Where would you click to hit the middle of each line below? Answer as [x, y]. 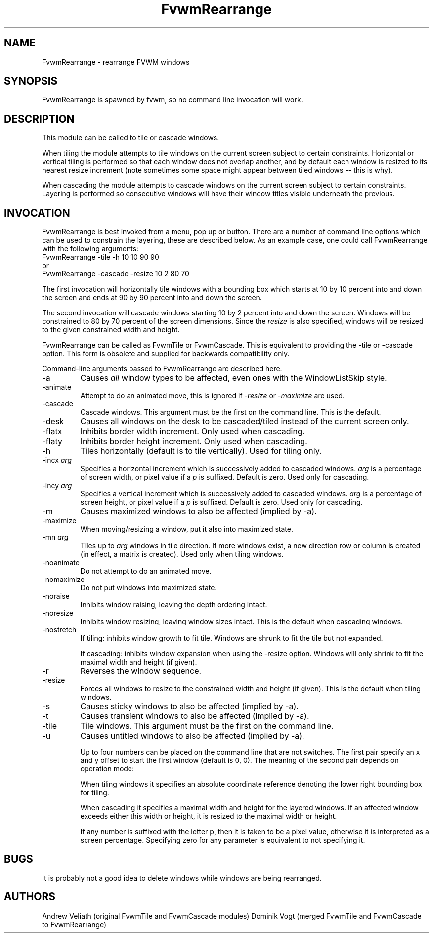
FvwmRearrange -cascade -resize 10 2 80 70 [116, 274]
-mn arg [55, 537]
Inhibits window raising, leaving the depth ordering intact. [174, 605]
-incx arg [57, 460]
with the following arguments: [90, 249]
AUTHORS [30, 897]
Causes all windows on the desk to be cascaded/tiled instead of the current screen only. [245, 422]
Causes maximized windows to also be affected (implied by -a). [198, 512]
